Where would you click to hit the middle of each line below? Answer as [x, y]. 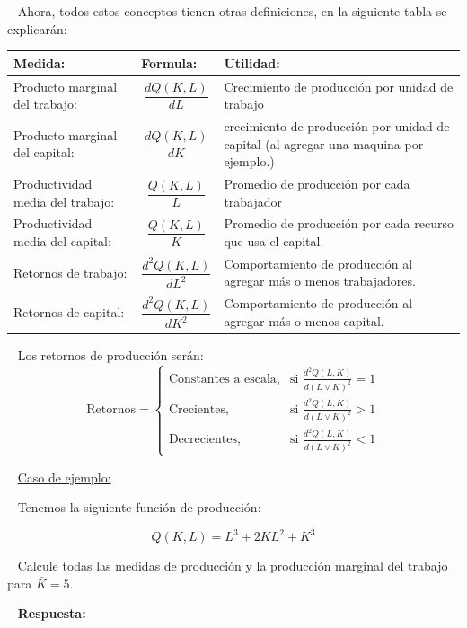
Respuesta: [52, 613]
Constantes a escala [222, 379]
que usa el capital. [274, 241]
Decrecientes [203, 440]
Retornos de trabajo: [70, 272]
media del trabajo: [64, 201]
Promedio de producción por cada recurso [339, 223]
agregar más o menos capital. [304, 320]
